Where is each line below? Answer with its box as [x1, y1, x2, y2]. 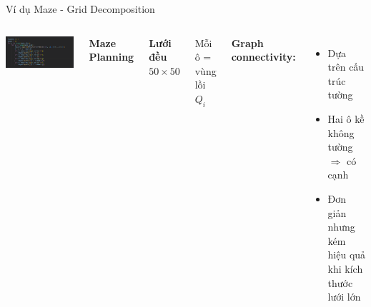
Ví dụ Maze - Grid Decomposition [6, 1, 155, 16]
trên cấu [327, 59, 365, 74]
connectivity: [231, 49, 296, 64]
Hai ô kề [327, 111, 365, 126]
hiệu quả [327, 247, 366, 262]
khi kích [327, 261, 363, 276]
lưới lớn [327, 289, 361, 304]
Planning [89, 49, 134, 64]
